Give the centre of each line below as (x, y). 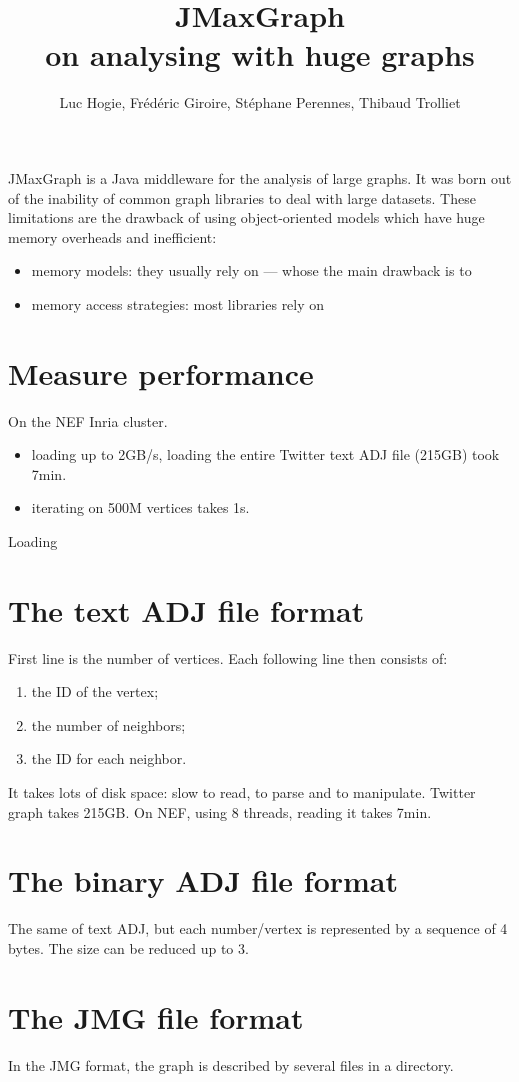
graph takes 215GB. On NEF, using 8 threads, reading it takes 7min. (220, 811)
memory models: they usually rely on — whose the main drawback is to (251, 270)
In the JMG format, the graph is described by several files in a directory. (231, 1064)
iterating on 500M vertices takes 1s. (140, 507)
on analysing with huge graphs (260, 54)
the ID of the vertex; (95, 691)
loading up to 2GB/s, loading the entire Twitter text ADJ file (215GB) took (265, 454)
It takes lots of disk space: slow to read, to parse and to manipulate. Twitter (242, 792)
